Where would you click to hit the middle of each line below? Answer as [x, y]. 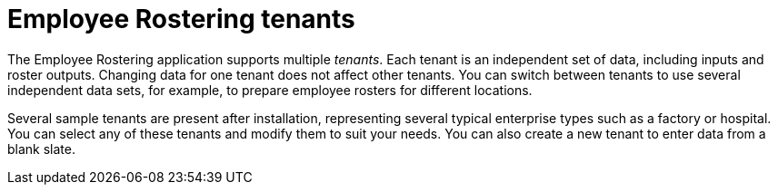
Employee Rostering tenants [181, 19]
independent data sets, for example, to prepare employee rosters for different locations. [270, 90]
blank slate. [41, 149]
